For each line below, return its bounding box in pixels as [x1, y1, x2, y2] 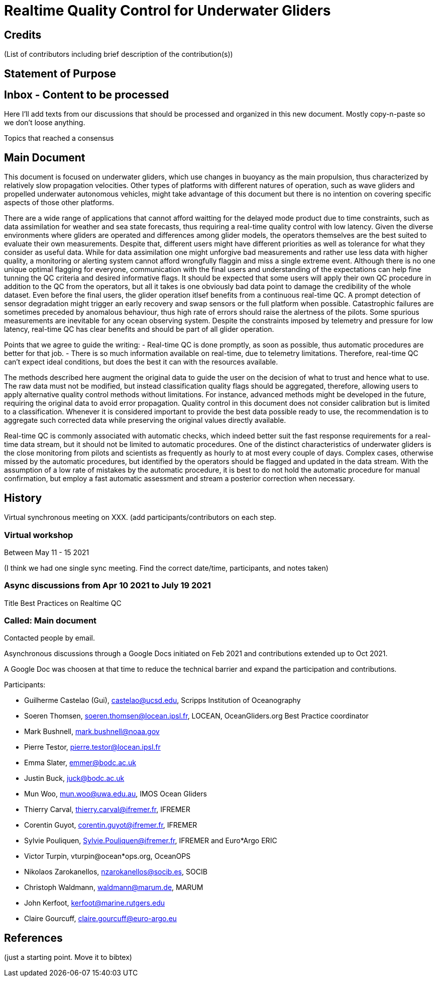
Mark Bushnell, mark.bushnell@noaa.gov [24, 727, 160, 736]
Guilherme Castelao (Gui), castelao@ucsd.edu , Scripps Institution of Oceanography [24, 696, 301, 705]
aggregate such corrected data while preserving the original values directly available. [4, 416, 286, 425]
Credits [4, 28, 42, 41]
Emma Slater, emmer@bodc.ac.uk [24, 758, 137, 767]
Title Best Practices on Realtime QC [4, 598, 122, 607]
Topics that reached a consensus [4, 134, 114, 143]
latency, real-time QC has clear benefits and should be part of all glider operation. [4, 325, 274, 334]
